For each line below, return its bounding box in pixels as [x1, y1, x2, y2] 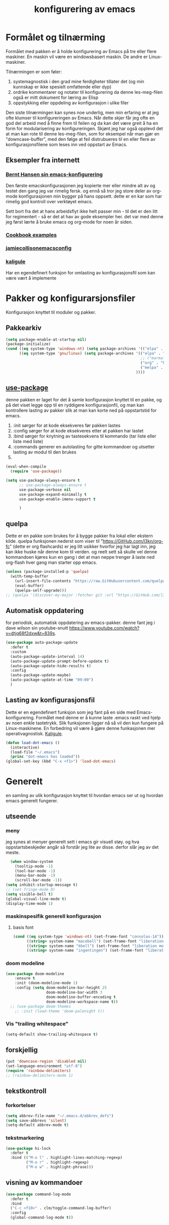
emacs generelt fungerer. [6, 798, 58, 804]
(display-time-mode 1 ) [6, 901, 53, 906]
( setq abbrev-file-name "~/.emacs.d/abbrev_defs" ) [6, 1113, 114, 1118]
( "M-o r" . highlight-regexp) [26, 1160, 89, 1165]
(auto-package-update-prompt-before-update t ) [10, 659, 109, 664]
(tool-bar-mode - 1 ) [15, 868, 56, 873]
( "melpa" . [140, 365, 163, 370]
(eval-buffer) [15, 583, 44, 588]
